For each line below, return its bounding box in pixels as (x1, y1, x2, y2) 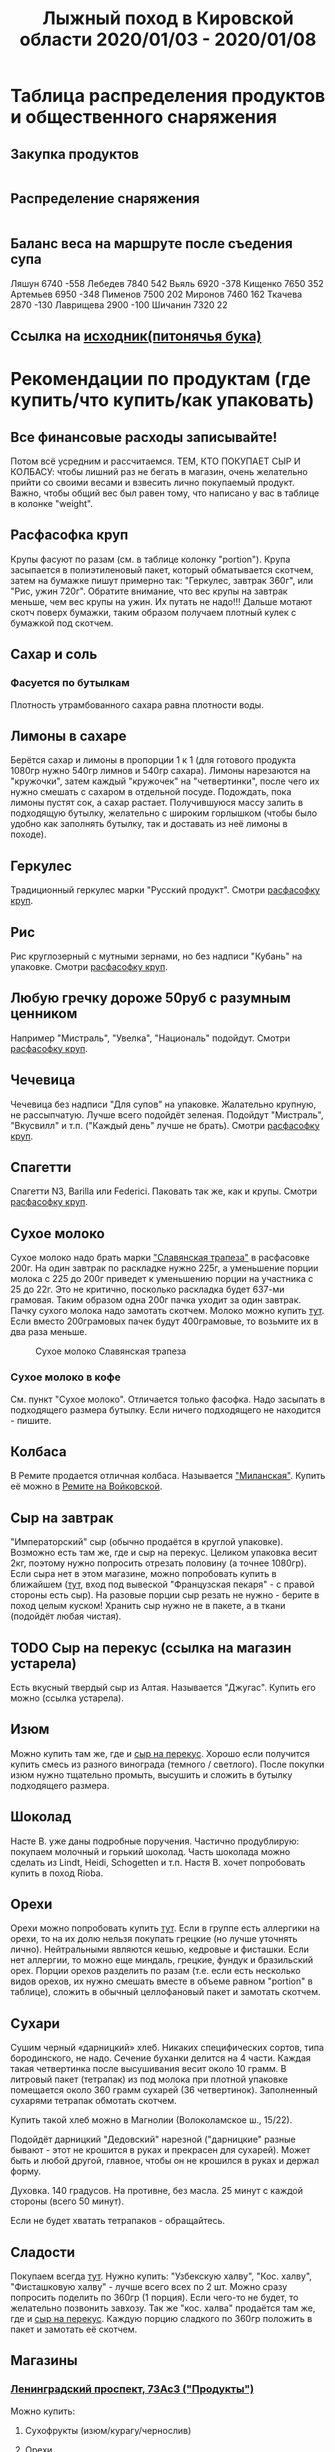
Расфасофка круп (10, 527, 129, 544)
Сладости (10, 2243, 76, 2261)
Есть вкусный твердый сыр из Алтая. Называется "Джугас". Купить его (10, 1681, 317, 1693)
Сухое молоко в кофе (10, 1370, 122, 1384)
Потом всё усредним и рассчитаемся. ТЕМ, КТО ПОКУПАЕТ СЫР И (10, 455, 301, 467)
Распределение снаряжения (10, 190, 200, 207)
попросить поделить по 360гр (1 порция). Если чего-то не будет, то (10, 2292, 299, 2303)
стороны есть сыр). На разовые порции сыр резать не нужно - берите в (10, 1589, 320, 1601)
